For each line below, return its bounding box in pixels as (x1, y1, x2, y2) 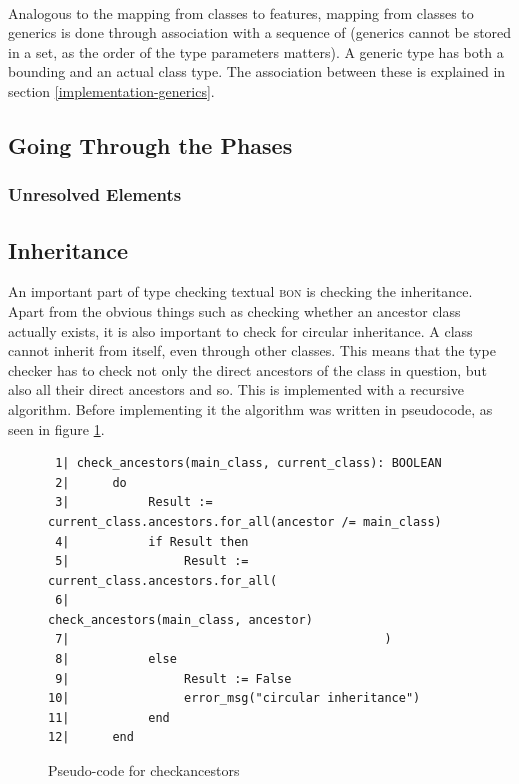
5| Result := (55, 554, 249, 569)
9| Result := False (55, 671, 292, 686)
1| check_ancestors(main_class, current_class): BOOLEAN (55, 456, 442, 471)
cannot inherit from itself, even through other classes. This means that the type (8, 340, 496, 361)
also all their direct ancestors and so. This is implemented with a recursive (8, 379, 465, 400)
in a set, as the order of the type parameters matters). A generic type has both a (8, 41, 504, 62)
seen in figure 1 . (8, 418, 105, 439)
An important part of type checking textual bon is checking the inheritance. (8, 281, 473, 302)
